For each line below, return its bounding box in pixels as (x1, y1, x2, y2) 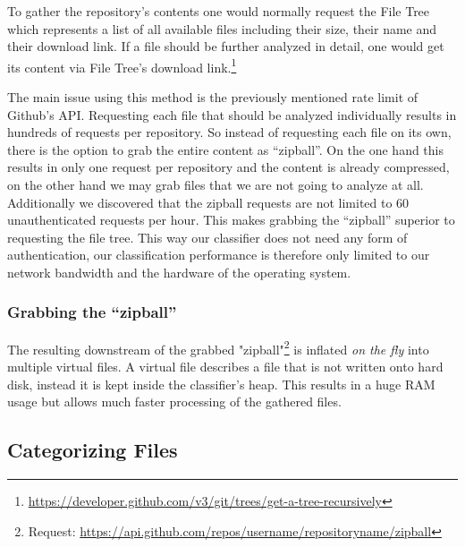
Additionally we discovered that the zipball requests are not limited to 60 (7, 192, 410, 211)
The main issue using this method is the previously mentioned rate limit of (7, 88, 418, 107)
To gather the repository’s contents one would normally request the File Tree (7, 2, 430, 20)
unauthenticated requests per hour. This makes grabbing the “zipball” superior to (7, 210, 455, 229)
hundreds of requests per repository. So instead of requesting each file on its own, (7, 123, 452, 141)
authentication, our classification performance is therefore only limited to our (7, 245, 430, 264)
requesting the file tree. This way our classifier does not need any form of (7, 227, 408, 246)
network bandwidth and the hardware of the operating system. (7, 262, 351, 281)
